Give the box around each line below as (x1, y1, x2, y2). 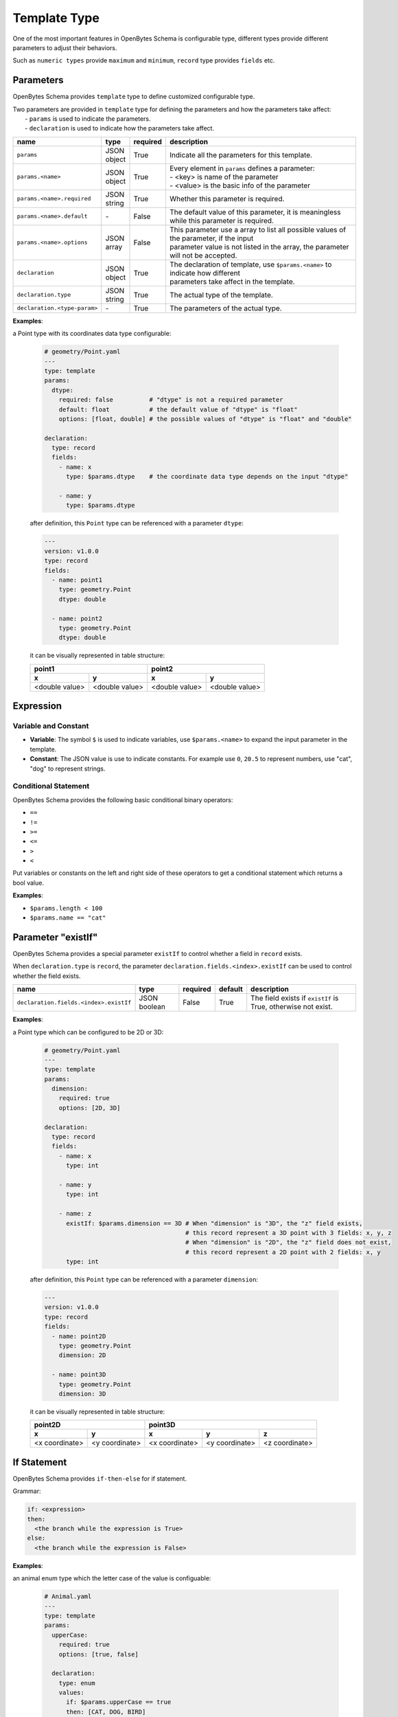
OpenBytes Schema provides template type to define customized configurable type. (12, 93, 255, 101)
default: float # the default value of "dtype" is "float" (58, 405, 298, 413)
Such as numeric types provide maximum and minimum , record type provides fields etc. (12, 56, 275, 65)
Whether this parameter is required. (169, 194, 285, 203)
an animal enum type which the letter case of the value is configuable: (12, 1574, 211, 1582)
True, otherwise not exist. (250, 1002, 333, 1012)
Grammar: (12, 1487, 41, 1495)
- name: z (58, 1209, 92, 1218)
